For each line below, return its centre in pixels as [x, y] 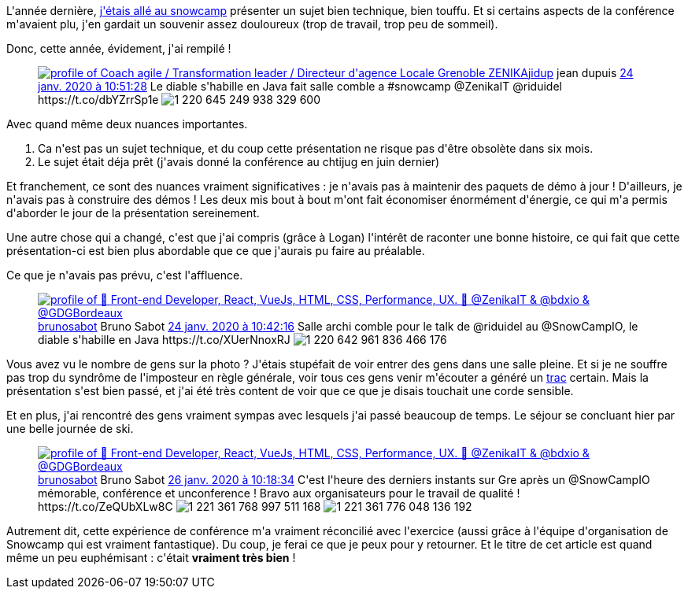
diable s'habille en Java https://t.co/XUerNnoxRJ [164, 340]
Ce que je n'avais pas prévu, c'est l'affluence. [125, 275]
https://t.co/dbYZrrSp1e [98, 100]
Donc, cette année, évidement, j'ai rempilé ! [119, 48]
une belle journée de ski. [70, 429]
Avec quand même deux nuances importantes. [127, 124]
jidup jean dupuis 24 [581, 73]
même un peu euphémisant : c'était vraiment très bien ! [151, 558]
